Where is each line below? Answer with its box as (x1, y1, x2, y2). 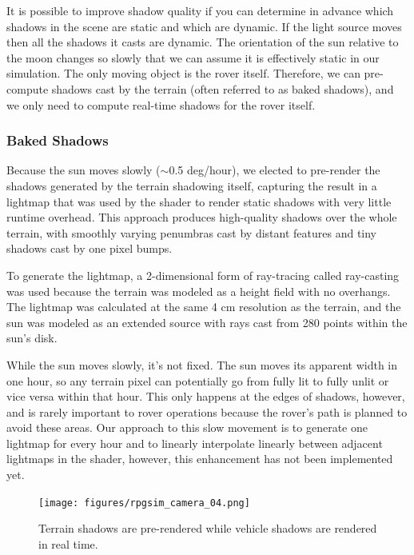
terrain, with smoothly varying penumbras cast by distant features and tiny (6, 224, 377, 241)
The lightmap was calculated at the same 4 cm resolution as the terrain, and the (6, 298, 401, 315)
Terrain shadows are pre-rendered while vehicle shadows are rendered (38, 520, 377, 537)
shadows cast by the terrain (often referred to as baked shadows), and (51, 80, 394, 97)
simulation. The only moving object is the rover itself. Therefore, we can (6, 65, 360, 82)
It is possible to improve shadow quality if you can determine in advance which (6, 2, 394, 18)
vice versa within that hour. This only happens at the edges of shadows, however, (6, 388, 405, 405)
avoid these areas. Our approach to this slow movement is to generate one (6, 419, 368, 436)
